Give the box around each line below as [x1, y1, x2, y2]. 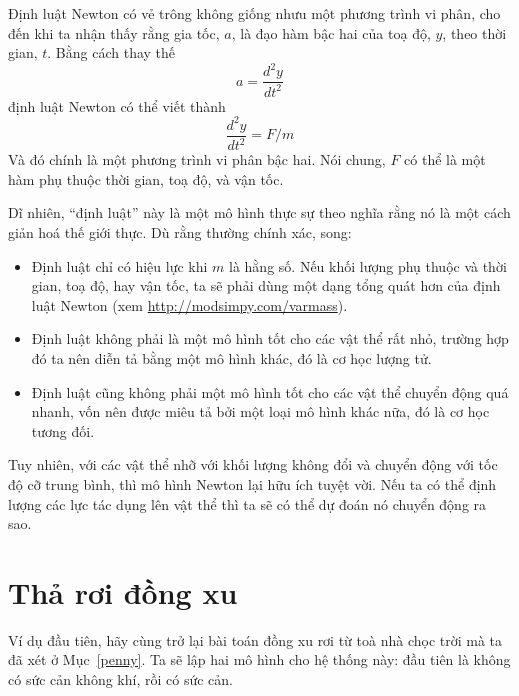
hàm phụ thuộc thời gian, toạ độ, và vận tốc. [8, 168, 284, 189]
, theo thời [442, 22, 507, 43]
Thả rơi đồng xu [8, 571, 238, 612]
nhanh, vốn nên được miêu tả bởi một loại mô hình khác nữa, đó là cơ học [31, 401, 490, 422]
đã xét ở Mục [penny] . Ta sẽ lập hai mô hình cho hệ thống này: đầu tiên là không [8, 649, 511, 670]
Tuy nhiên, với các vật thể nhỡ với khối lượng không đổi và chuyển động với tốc [8, 454, 498, 475]
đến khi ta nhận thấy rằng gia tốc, [8, 22, 220, 43]
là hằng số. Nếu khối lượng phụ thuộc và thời [229, 255, 507, 276]
